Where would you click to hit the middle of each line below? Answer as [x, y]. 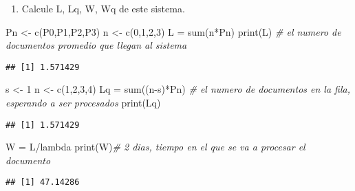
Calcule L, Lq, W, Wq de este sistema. [103, 8]
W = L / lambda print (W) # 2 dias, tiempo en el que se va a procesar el [155, 147]
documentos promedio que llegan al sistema [96, 45]
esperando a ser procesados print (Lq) [83, 103]
